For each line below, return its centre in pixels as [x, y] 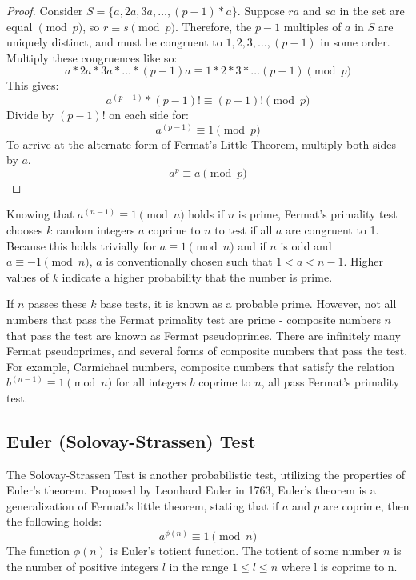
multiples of [312, 26]
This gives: [33, 85]
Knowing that [40, 214]
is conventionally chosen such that [189, 261]
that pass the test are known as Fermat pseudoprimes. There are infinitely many [204, 335]
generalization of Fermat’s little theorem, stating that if [143, 505]
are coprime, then [366, 505]
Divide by [30, 114]
